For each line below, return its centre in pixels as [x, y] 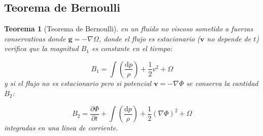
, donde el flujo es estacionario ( [150, 38]
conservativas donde [35, 38]
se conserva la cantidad [222, 83]
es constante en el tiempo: [132, 48]
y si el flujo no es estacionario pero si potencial [78, 83]
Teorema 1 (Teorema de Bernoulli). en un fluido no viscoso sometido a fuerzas [129, 29]
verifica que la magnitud [41, 48]
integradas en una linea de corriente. [61, 128]
